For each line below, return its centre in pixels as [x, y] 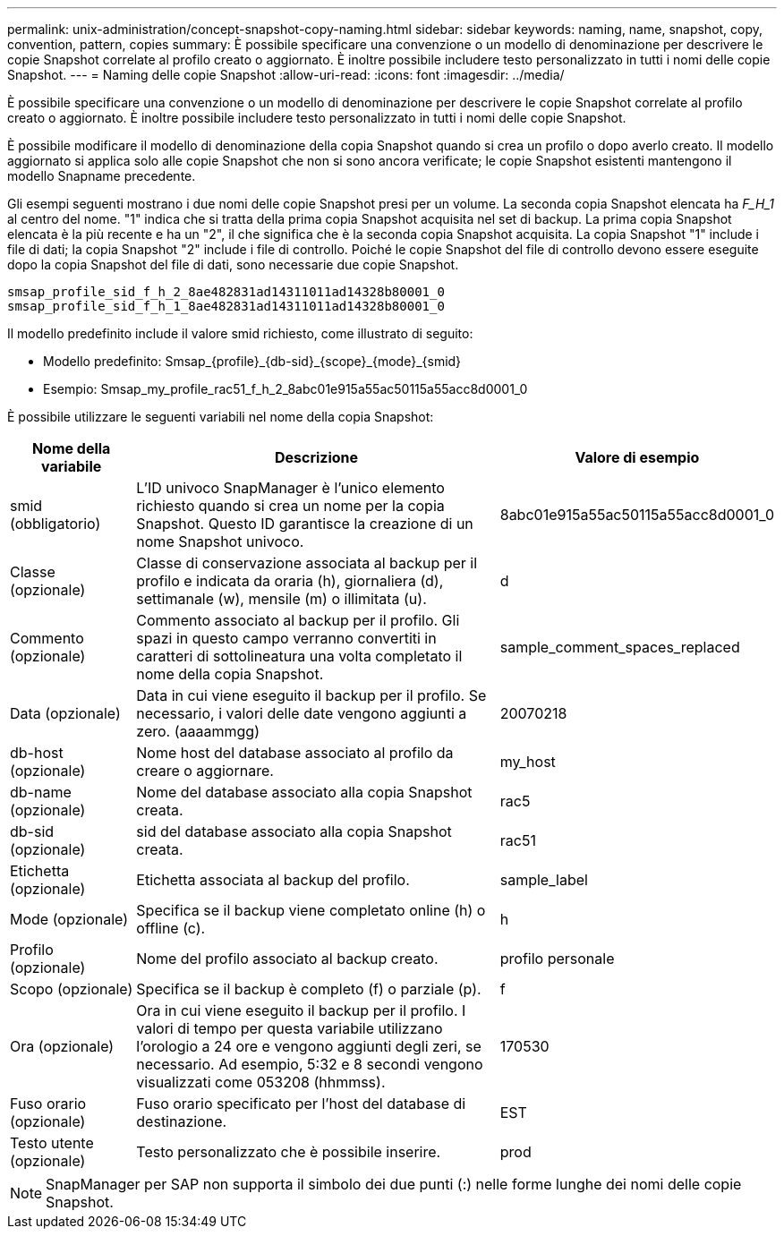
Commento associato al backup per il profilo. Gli [298, 620]
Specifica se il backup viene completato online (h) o [311, 910]
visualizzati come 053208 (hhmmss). [261, 1082]
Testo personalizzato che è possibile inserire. [289, 1152]
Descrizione [316, 457]
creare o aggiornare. [205, 771]
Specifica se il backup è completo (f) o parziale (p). [309, 989]
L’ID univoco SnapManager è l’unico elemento [290, 488]
